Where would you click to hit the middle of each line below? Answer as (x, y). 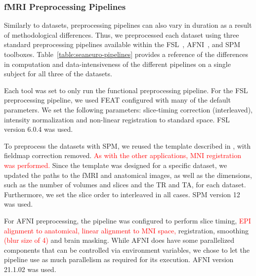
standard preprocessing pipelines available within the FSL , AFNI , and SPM (122, 44)
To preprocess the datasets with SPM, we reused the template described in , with (127, 145)
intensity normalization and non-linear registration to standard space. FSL (117, 119)
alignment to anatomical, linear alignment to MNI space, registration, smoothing (127, 230)
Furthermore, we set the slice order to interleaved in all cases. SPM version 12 (122, 194)
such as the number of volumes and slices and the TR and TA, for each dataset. (125, 185)
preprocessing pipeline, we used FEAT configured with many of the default (117, 100)
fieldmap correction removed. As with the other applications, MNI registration (123, 155)
